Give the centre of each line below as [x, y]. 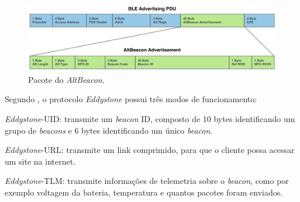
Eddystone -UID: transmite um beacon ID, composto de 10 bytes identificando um [150, 119]
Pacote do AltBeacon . [66, 79]
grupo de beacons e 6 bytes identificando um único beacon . [109, 130]
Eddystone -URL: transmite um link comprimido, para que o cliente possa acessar [150, 150]
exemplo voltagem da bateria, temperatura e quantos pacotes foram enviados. [144, 192]
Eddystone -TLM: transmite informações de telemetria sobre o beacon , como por [147, 181]
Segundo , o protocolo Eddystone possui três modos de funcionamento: [131, 99]
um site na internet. [40, 161]
